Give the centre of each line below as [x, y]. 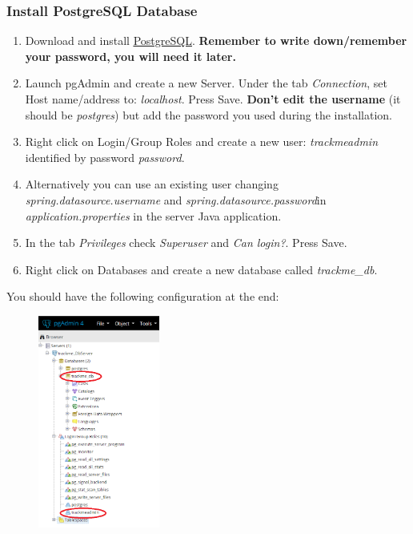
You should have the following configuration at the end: [143, 296]
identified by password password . [105, 157]
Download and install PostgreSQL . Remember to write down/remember [216, 40]
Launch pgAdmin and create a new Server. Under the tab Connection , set [206, 83]
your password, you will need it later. [130, 56]
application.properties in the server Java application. [153, 215]
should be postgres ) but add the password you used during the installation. [209, 114]
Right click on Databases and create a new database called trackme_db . [201, 269]
